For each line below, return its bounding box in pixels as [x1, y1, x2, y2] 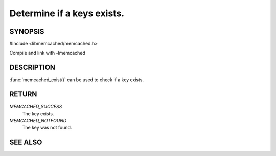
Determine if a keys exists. [9, 8, 125, 19]
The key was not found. [22, 125, 72, 131]
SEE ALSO [9, 138, 42, 147]
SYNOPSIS [9, 27, 44, 36]
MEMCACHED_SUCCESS [9, 103, 62, 110]
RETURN [9, 90, 37, 99]
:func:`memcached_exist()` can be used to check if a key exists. [9, 76, 144, 83]
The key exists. [22, 110, 54, 117]
